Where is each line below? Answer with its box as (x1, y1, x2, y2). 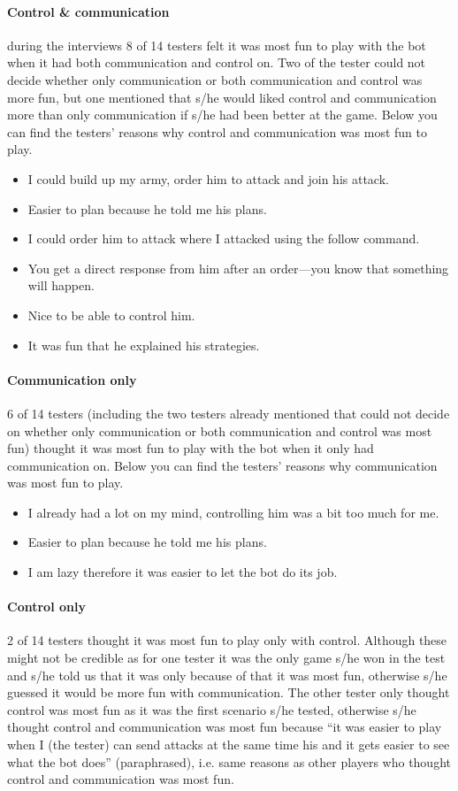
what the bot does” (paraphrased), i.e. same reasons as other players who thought (7, 752, 451, 771)
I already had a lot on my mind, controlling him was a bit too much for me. (27, 503, 439, 521)
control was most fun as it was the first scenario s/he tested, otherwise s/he (7, 700, 416, 718)
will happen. (27, 276, 95, 295)
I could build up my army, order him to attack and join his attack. (27, 169, 389, 188)
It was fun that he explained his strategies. (27, 335, 260, 354)
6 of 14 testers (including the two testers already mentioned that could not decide (7, 403, 450, 422)
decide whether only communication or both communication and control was (7, 70, 423, 88)
